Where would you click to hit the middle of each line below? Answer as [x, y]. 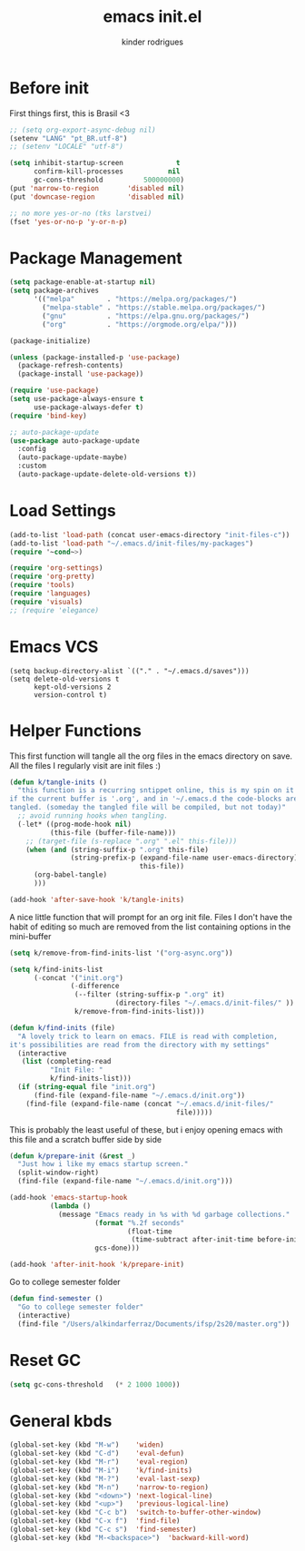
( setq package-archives [54, 291]
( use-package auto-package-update [75, 441]
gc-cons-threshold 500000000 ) [108, 180]
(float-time [149, 1232]
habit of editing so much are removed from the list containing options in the [150, 927]
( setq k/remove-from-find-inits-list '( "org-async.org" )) [121, 953]
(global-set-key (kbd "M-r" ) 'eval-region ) [99, 1462]
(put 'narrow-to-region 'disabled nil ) [97, 188]
